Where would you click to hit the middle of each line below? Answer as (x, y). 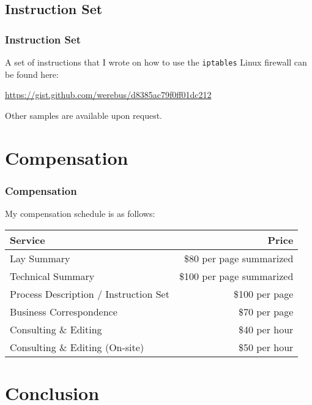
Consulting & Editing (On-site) (77, 347)
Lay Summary (40, 258)
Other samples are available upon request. (84, 115)
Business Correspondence (64, 311)
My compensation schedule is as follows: (80, 214)
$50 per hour (266, 347)
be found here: (32, 74)
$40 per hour (266, 329)
